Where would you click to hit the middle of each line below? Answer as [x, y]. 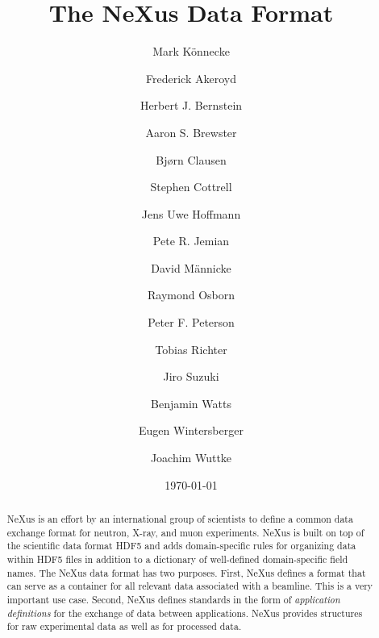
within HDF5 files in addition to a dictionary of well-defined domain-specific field [177, 559]
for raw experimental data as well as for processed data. [124, 626]
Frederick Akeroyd [191, 78]
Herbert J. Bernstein [191, 105]
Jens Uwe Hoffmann [191, 213]
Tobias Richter [191, 349]
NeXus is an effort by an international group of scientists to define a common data [180, 519]
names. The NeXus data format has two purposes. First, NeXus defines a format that [186, 572]
